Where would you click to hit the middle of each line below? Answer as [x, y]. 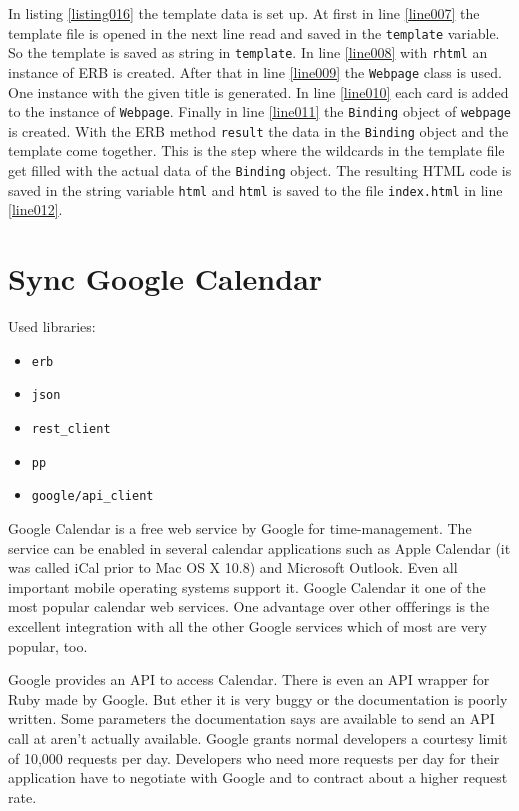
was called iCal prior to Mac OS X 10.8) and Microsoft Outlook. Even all [233, 567]
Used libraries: [52, 326]
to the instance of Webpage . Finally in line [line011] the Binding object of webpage [260, 111]
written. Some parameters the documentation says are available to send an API [251, 718]
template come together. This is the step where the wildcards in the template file [256, 150]
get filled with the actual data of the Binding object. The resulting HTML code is [260, 170]
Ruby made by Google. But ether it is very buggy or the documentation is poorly [258, 698]
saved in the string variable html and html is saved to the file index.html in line [255, 189]
